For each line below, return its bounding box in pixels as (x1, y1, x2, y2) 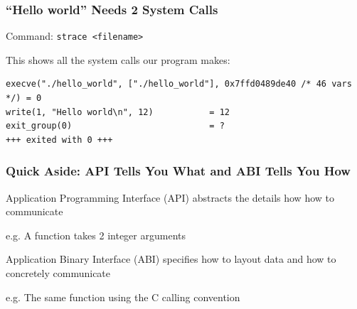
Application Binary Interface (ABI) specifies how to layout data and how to (6, 251, 336, 266)
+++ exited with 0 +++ (6, 134, 113, 145)
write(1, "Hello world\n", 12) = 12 (6, 107, 230, 117)
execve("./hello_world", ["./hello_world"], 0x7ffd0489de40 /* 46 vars (6, 79, 352, 90)
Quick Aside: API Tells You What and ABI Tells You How (6, 162, 351, 180)
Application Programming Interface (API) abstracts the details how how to (6, 190, 334, 205)
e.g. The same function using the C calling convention (6, 289, 240, 304)
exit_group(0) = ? (6, 121, 225, 131)
